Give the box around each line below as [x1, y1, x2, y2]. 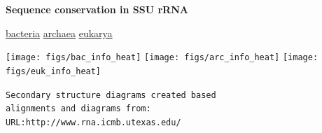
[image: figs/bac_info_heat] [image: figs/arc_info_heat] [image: [6, 52, 318, 63]
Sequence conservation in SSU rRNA [6, 2, 188, 16]
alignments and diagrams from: [6, 104, 151, 114]
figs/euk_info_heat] [6, 66, 101, 76]
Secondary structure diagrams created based [6, 90, 216, 100]
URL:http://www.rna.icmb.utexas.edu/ [6, 117, 181, 127]
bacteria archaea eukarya [6, 25, 113, 40]
